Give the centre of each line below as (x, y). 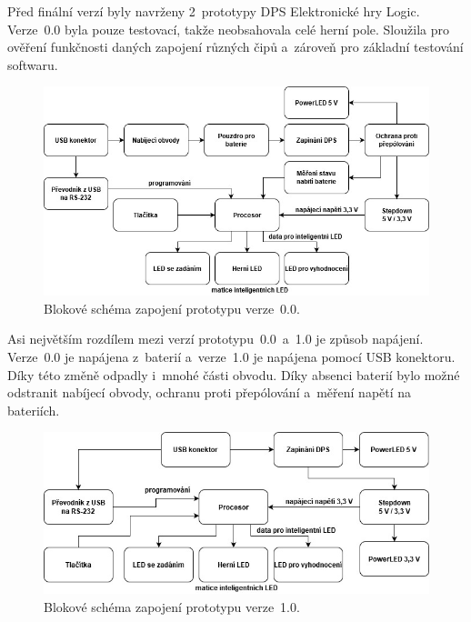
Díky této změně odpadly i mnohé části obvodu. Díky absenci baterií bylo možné (234, 374)
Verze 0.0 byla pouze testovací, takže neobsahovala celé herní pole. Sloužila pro (228, 29)
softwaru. (33, 64)
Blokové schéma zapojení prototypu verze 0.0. (172, 308)
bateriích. (34, 410)
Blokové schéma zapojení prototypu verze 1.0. (172, 606)
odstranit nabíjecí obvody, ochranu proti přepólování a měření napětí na (210, 392)
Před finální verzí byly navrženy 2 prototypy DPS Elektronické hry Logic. (214, 11)
